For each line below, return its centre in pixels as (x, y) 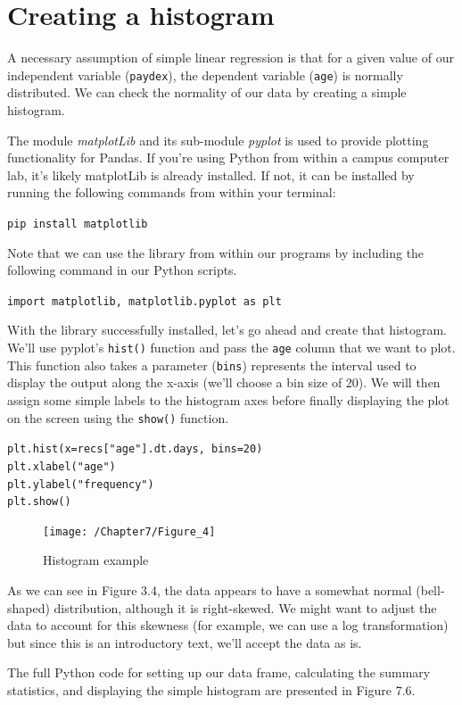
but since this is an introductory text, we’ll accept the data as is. (185, 642)
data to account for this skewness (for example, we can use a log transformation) (228, 625)
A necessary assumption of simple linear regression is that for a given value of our (231, 58)
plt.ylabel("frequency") (81, 484)
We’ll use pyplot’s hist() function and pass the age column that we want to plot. (231, 348)
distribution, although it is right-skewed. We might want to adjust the (245, 607)
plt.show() (39, 502)
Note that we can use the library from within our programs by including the (216, 252)
